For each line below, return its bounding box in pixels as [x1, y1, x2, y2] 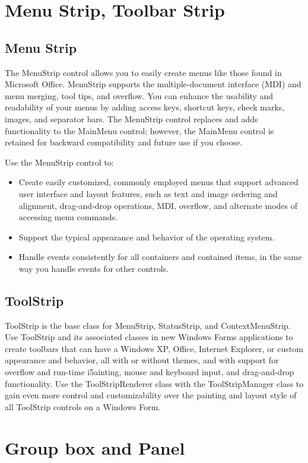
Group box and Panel [5, 435, 185, 459]
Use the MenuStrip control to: [5, 156, 114, 168]
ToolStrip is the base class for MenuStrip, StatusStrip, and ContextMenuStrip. [5, 319, 291, 331]
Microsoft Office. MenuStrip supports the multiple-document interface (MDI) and [5, 78, 301, 90]
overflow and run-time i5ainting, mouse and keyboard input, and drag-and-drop [5, 366, 294, 378]
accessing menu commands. [18, 211, 118, 223]
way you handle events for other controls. [18, 262, 169, 274]
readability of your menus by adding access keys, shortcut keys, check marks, [5, 101, 285, 113]
